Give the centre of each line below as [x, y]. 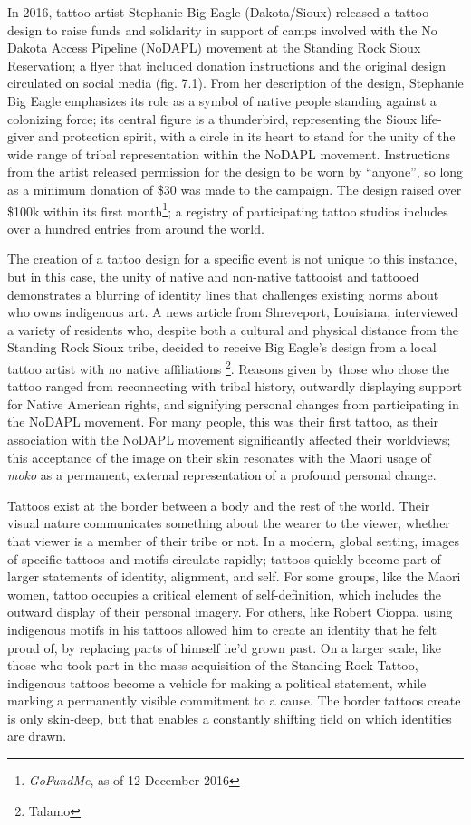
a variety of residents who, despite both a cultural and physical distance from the [233, 329]
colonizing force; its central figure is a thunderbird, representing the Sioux [212, 118]
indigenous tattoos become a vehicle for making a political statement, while [217, 682]
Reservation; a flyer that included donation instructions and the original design [227, 65]
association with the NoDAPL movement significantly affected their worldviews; [229, 439]
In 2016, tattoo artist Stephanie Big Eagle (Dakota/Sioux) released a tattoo [218, 12]
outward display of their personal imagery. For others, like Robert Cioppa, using [230, 612]
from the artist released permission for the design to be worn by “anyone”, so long [235, 172]
